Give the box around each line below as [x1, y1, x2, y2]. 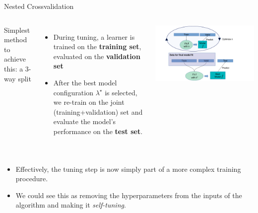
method [4, 34, 27, 45]
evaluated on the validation [53, 51, 140, 61]
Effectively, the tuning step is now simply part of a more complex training [15, 163, 241, 174]
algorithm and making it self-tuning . [15, 200, 126, 210]
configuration [53, 87, 93, 97]
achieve [4, 54, 26, 64]
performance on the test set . [53, 126, 143, 136]
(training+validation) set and [53, 106, 143, 117]
